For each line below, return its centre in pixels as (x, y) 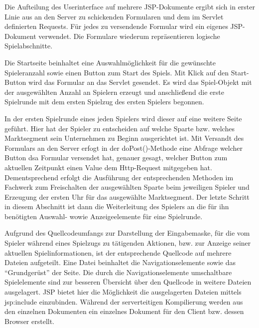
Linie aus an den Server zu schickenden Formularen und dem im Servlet (114, 16)
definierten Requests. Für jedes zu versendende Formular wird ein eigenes (116, 26)
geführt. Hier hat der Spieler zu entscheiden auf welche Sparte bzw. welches (120, 128)
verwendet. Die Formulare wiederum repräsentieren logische (129, 36)
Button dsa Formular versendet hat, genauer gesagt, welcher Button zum (116, 158)
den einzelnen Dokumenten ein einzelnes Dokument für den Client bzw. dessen (124, 311)
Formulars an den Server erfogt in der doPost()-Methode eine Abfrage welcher (124, 148)
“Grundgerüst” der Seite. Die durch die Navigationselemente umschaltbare (118, 272)
